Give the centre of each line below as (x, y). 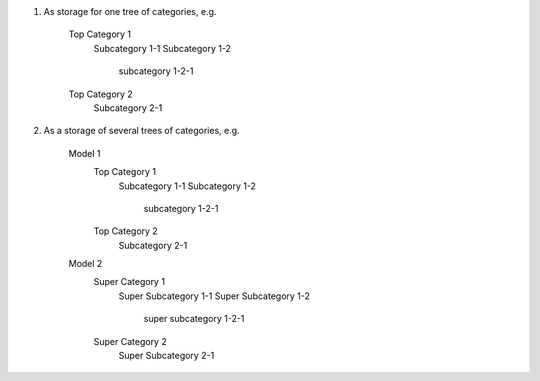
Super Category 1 (129, 282)
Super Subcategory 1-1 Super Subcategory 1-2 (214, 296)
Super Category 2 (130, 341)
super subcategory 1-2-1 (194, 319)
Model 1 (84, 153)
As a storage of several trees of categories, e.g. (141, 131)
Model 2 (85, 264)
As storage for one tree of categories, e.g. (130, 11)
